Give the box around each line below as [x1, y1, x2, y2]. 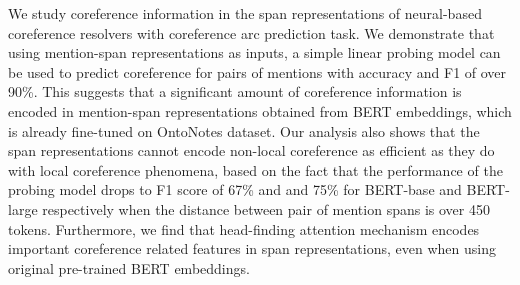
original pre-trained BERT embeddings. [8, 257, 250, 278]
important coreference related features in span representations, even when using [8, 238, 496, 259]
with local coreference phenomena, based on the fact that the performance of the [8, 159, 503, 180]
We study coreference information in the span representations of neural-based [8, 3, 482, 23]
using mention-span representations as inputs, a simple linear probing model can [8, 42, 501, 63]
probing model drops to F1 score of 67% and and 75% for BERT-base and [8, 179, 462, 200]
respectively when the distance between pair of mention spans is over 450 [42, 198, 490, 219]
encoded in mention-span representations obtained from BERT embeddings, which [8, 100, 512, 121]
